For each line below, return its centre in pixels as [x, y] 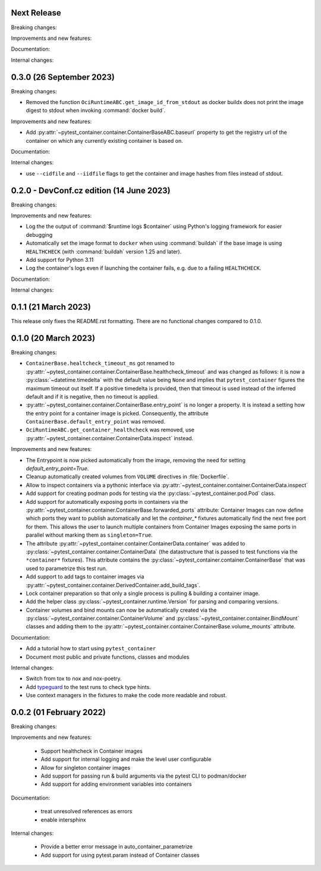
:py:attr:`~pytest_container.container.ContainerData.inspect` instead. [110, 438]
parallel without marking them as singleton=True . [89, 535]
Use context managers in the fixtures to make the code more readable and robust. [126, 695]
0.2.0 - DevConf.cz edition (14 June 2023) [91, 190]
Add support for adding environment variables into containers [116, 784]
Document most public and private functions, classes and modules [108, 657]
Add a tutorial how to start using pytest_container [91, 648]
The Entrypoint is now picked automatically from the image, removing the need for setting [136, 460]
